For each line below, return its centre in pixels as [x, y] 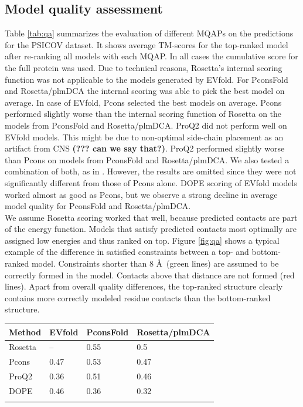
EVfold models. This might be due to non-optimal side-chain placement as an [144, 137]
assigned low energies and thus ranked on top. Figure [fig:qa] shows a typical [142, 240]
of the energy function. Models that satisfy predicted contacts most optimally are [151, 229]
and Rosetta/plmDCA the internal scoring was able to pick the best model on [145, 91]
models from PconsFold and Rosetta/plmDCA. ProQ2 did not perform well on [146, 125]
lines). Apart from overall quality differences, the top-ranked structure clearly [144, 286]
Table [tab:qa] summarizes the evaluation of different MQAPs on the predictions [149, 33]
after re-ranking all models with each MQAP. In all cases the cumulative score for [151, 56]
